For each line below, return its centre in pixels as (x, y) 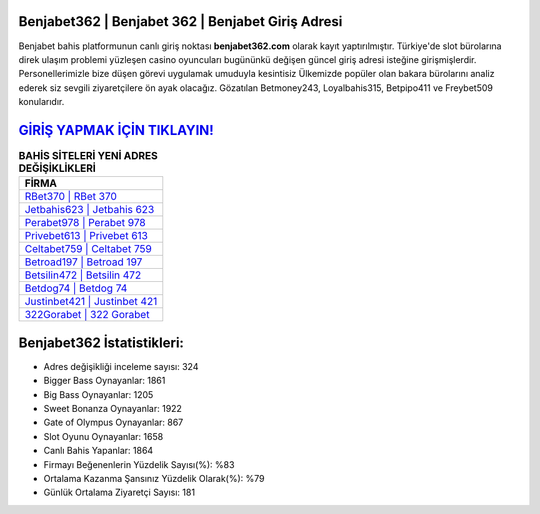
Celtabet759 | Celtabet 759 (88, 249)
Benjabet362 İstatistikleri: (101, 342)
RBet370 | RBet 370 (70, 197)
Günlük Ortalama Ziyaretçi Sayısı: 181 (119, 492)
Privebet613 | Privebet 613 (86, 236)
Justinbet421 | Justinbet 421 (91, 302)
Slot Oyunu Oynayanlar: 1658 (103, 436)
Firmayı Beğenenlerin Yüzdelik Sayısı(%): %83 (139, 464)
